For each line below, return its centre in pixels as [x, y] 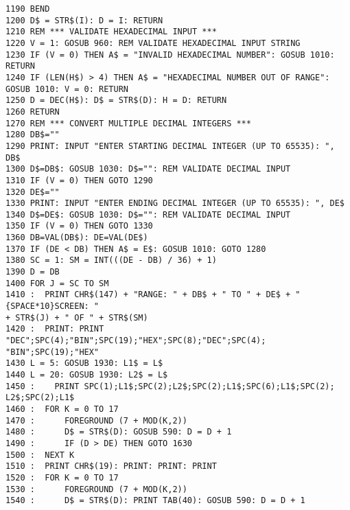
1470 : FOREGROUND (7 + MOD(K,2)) [96, 420]
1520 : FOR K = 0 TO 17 [62, 477]
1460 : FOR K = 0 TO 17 [62, 409]
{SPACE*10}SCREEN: [47, 306]
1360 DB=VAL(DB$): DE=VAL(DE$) [77, 238]
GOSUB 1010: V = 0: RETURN [67, 89]
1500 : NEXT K [40, 455]
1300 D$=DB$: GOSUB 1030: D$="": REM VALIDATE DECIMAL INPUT [148, 169]
